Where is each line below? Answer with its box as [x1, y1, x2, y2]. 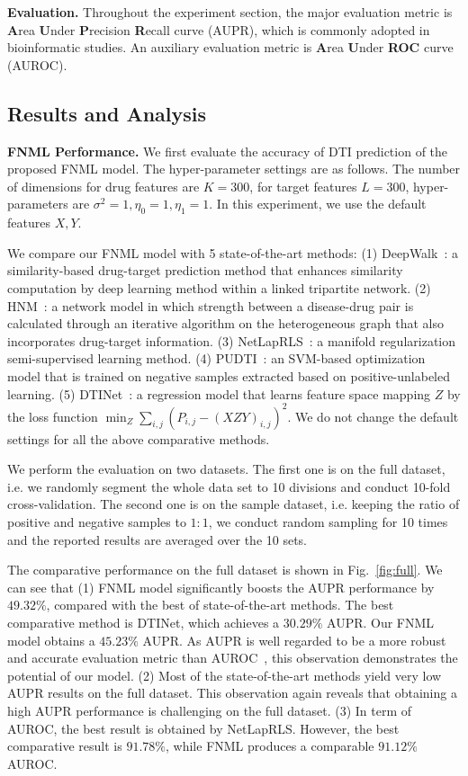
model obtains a [7, 630, 95, 649]
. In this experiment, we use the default [209, 194, 427, 213]
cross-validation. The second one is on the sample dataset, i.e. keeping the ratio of [7, 495, 460, 513]
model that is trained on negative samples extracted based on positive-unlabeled [7, 366, 451, 385]
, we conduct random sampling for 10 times [208, 512, 448, 531]
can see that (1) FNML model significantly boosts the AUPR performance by [7, 577, 435, 596]
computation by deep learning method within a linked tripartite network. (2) [7, 278, 431, 297]
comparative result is [7, 736, 122, 755]
